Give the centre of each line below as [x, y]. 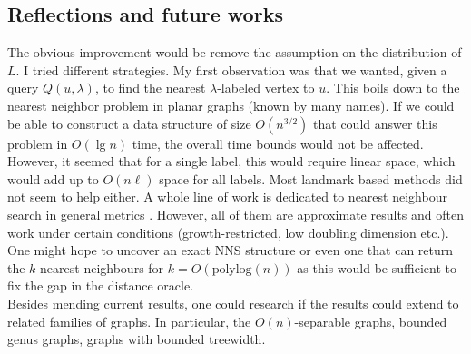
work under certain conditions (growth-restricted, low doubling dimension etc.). [228, 232]
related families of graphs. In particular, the [129, 321]
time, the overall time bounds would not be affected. [278, 143]
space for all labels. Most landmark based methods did [311, 178]
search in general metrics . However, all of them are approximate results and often [235, 214]
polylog [232, 269]
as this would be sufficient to [377, 267]
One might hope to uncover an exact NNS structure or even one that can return [231, 250]
